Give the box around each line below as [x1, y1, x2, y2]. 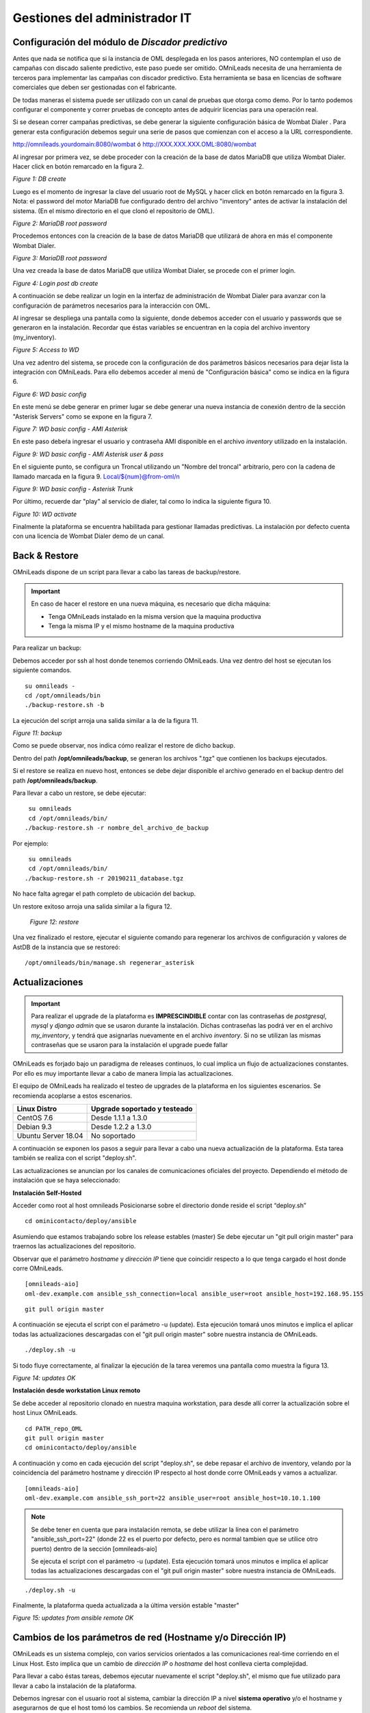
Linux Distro [16, 1104, 57, 1113]
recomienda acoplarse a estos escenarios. [12, 1092, 133, 1100]
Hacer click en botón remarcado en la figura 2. [12, 162, 144, 171]
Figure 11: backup [12, 729, 62, 737]
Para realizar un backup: [12, 644, 82, 652]
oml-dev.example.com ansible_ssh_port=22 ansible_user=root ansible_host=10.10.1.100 [25, 1494, 321, 1502]
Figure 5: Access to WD [12, 346, 79, 354]
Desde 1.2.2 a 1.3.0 [91, 1122, 152, 1132]
